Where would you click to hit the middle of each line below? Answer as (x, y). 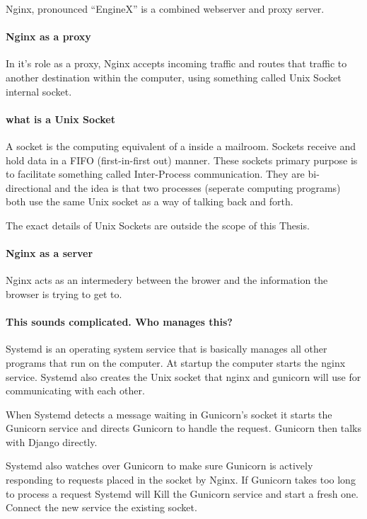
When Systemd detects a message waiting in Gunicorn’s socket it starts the (169, 414)
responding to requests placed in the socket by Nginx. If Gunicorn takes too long (181, 480)
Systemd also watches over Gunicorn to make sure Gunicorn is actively (159, 466)
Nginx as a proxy (48, 36)
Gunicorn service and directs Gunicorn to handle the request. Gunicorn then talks (183, 428)
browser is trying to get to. (64, 293)
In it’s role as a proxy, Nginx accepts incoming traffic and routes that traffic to (176, 63)
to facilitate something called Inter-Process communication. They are (155, 174)
